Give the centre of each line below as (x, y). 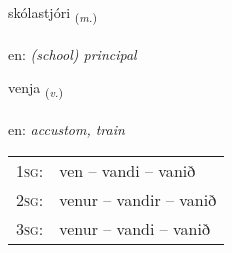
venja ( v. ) (35, 89)
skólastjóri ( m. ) (52, 13)
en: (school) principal (72, 53)
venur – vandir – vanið (138, 199)
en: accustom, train (66, 129)
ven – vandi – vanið (127, 170)
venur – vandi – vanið (134, 228)
